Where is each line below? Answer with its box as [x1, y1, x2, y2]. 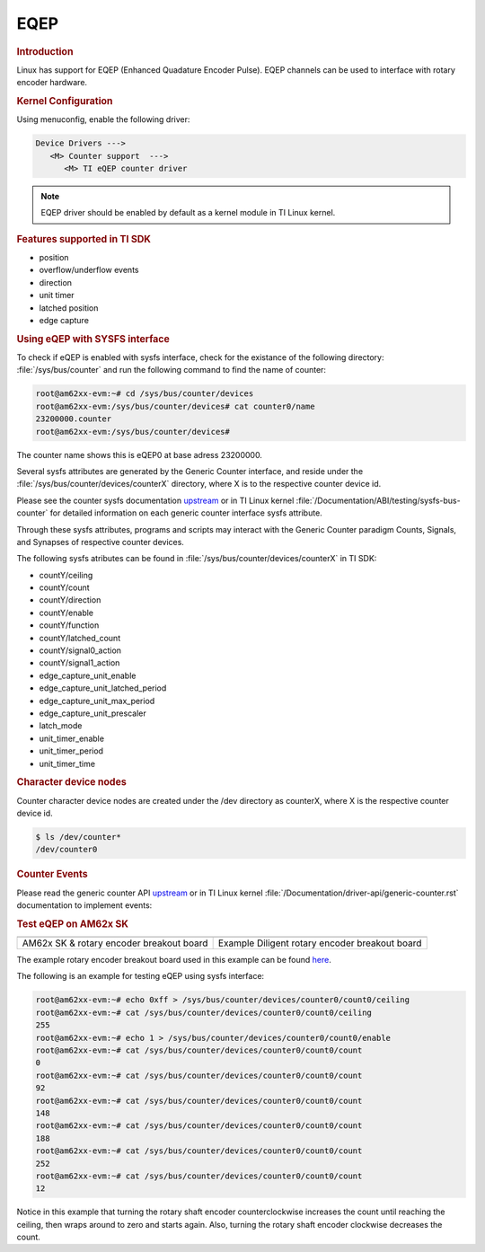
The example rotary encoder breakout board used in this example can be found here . [16, 955, 331, 965]
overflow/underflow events [39, 265, 139, 276]
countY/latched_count [39, 632, 121, 643]
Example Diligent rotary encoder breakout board [217, 937, 422, 949]
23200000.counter [35, 414, 112, 424]
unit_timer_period [39, 745, 103, 756]
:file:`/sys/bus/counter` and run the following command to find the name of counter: [16, 365, 327, 375]
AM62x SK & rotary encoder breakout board [22, 937, 208, 949]
